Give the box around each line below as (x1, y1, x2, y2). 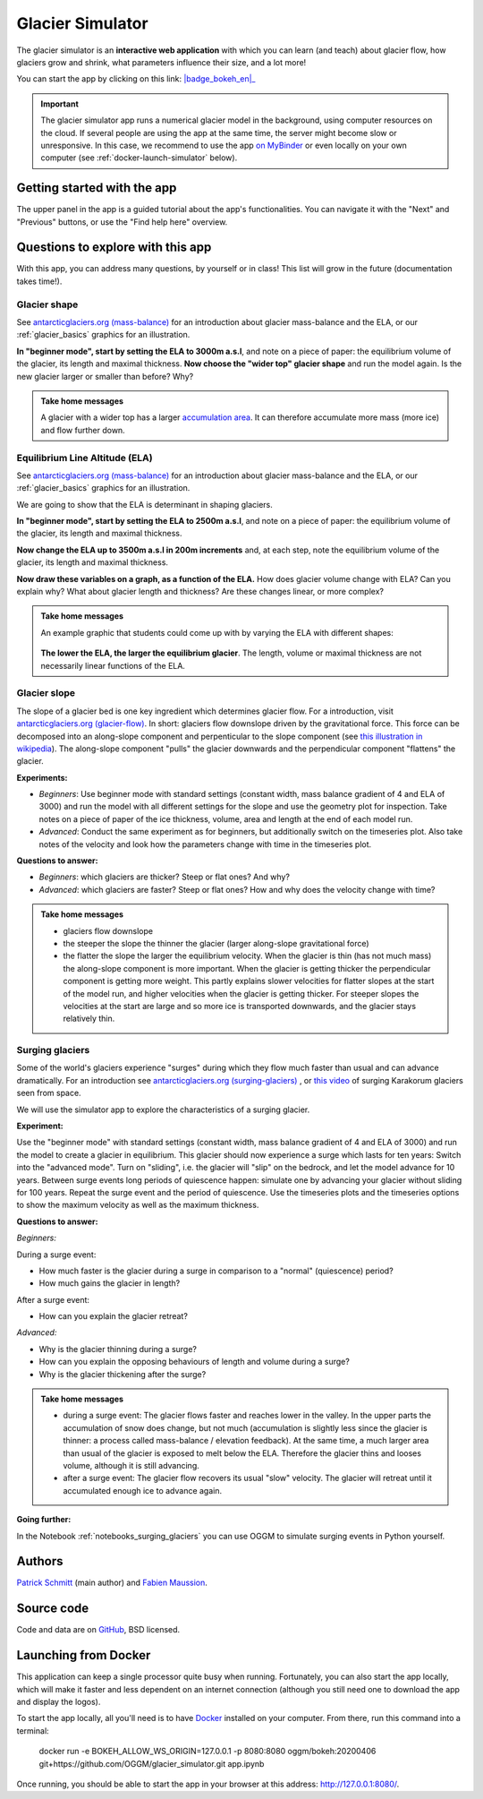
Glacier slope (16, 687, 76, 699)
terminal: (16, 1725, 49, 1736)
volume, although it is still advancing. (63, 1461, 200, 1470)
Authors (16, 1554, 64, 1569)
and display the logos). (16, 1697, 101, 1708)
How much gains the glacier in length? (38, 1278, 181, 1289)
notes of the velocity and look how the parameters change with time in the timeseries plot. (38, 838, 372, 850)
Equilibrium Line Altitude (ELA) (16, 451, 153, 464)
